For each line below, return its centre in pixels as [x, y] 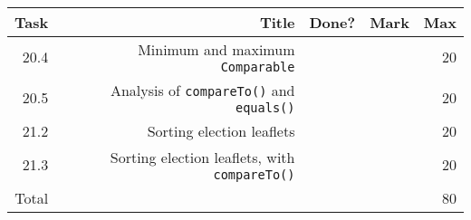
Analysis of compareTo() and [202, 90]
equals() [265, 107]
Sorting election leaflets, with [202, 157]
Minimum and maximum [216, 49]
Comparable [258, 67]
